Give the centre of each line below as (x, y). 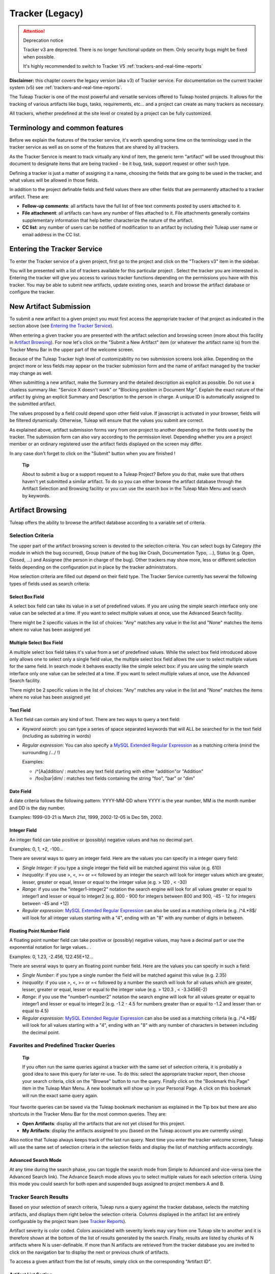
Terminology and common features (66, 128)
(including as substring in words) (57, 736)
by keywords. (36, 496)
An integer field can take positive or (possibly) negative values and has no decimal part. (101, 840)
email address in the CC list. (51, 234)
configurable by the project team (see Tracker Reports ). (68, 1221)
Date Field (20, 791)
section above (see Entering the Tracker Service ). (62, 326)
